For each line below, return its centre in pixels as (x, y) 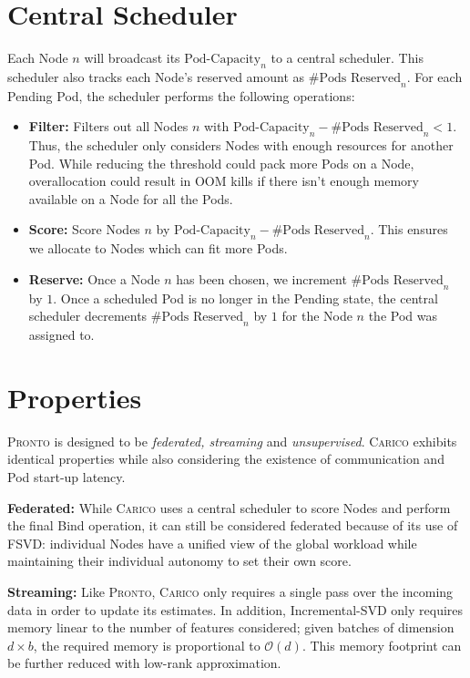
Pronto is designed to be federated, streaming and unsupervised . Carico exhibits (232, 441)
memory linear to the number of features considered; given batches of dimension (231, 627)
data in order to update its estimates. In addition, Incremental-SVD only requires (235, 609)
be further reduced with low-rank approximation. (144, 663)
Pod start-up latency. (66, 476)
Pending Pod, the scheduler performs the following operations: (181, 95)
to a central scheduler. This (347, 58)
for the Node (317, 316)
